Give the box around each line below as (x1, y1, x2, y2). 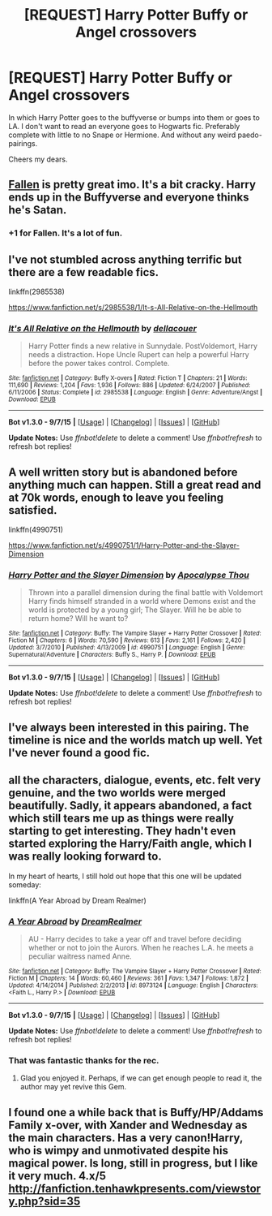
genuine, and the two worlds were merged (8, 786, 227, 800)
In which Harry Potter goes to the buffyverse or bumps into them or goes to (8, 112, 261, 123)
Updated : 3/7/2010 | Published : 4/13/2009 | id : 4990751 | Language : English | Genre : (8, 644, 245, 652)
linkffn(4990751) (8, 525, 63, 535)
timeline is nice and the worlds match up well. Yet (8, 733, 263, 747)
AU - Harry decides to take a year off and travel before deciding (28, 934, 242, 943)
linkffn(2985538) (8, 287, 65, 297)
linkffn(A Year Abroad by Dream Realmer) (8, 895, 147, 905)
